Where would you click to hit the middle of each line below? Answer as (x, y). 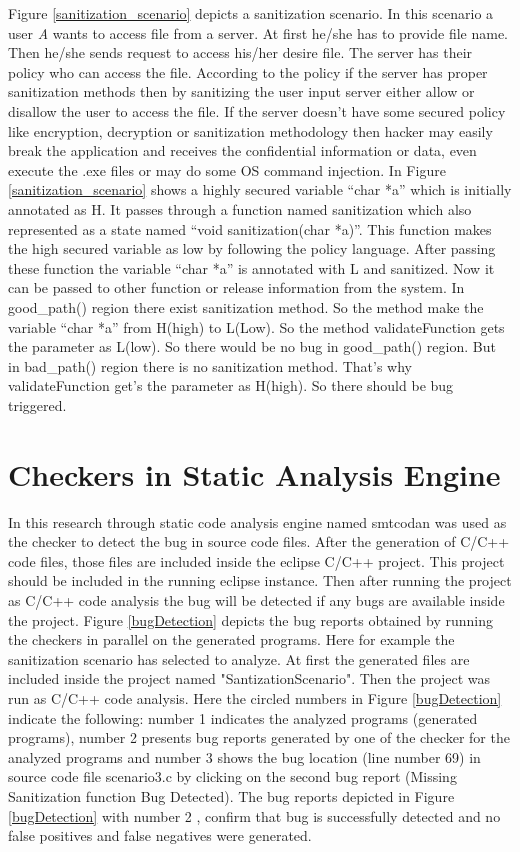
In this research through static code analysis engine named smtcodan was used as (257, 521)
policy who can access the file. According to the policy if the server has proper (248, 71)
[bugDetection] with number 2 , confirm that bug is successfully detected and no (254, 815)
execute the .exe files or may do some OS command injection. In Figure (227, 169)
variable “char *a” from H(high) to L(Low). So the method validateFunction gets (256, 326)
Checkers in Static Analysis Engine (254, 473)
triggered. (37, 404)
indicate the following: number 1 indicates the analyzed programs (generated (243, 717)
